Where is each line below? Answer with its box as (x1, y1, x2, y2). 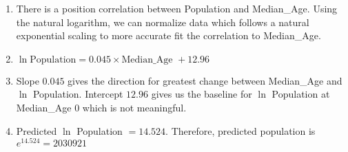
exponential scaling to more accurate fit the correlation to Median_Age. (16, 28, 321, 43)
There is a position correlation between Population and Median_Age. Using (16, 1, 338, 15)
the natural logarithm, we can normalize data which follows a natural (16, 14, 309, 29)
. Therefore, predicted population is (165, 123, 316, 138)
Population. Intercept (32, 87, 123, 101)
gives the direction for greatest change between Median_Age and (68, 73, 342, 87)
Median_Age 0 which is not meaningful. (16, 100, 187, 114)
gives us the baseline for (151, 87, 252, 101)
